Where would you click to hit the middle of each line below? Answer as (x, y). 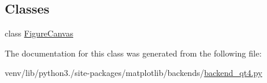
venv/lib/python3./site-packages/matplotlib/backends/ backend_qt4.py (133, 73)
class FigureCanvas (39, 33)
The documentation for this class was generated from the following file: (133, 53)
